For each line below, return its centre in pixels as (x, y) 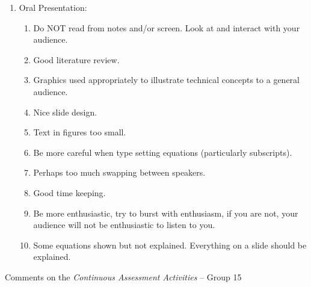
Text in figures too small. (80, 132)
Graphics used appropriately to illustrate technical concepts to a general (166, 80)
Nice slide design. (65, 112)
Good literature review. (76, 59)
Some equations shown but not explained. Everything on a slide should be (170, 245)
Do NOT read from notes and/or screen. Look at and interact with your (167, 27)
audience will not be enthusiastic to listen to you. (124, 225)
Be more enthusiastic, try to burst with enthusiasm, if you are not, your (166, 213)
